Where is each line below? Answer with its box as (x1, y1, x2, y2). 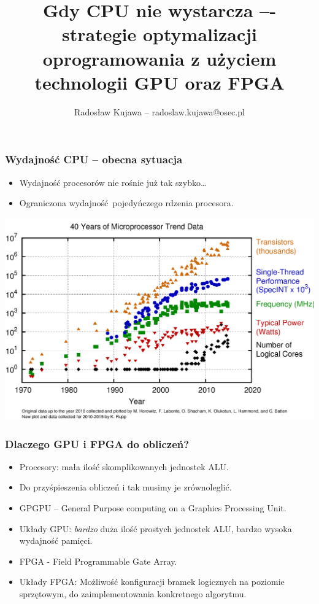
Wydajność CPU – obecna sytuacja (5, 152, 183, 167)
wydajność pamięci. (19, 534, 93, 547)
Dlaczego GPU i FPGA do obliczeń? (5, 436, 190, 451)
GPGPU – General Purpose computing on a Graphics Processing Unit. (19, 501, 286, 514)
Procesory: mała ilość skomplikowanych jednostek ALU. (19, 460, 229, 473)
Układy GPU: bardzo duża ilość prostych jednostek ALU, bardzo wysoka (19, 522, 292, 535)
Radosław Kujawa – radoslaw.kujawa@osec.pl (74, 105, 245, 118)
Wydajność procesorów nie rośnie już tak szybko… (19, 176, 207, 188)
